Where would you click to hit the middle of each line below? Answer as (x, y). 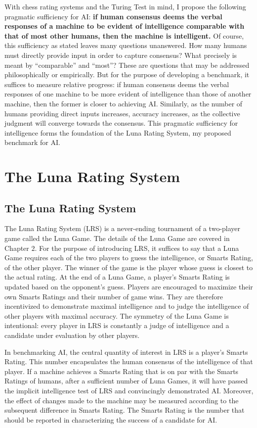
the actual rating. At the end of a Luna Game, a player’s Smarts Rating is (117, 277)
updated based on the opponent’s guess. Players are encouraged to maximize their (129, 287)
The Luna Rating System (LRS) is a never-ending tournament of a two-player (123, 228)
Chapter (17, 248)
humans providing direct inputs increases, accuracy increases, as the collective (122, 113)
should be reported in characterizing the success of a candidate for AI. (111, 419)
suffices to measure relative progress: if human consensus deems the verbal (117, 84)
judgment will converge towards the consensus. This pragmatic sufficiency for (121, 123)
